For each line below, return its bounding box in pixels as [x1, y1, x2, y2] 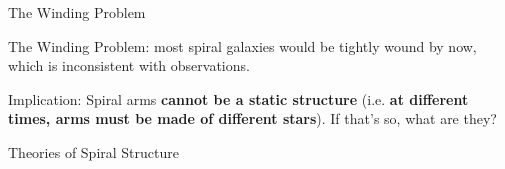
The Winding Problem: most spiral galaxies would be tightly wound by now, [8, 35, 477, 56]
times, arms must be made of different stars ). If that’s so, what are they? [8, 108, 497, 129]
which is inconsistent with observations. [8, 55, 250, 76]
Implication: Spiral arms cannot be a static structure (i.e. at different [8, 88, 469, 109]
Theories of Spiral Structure [8, 141, 179, 162]
